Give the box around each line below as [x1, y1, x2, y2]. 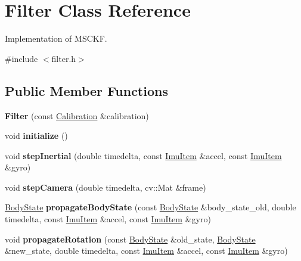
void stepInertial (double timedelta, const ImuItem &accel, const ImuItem [5, 149, 282, 161]
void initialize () [5, 129, 68, 142]
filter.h [51, 52, 76, 64]
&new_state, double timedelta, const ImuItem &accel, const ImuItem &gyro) [5, 244, 288, 257]
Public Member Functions [5, 81, 168, 100]
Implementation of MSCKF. [5, 32, 107, 45]
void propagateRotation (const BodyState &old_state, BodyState [5, 232, 256, 245]
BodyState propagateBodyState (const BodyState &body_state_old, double [5, 201, 296, 213]
